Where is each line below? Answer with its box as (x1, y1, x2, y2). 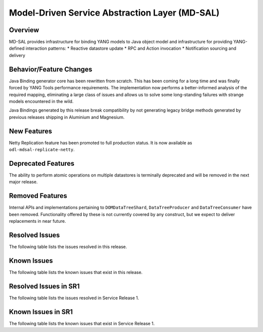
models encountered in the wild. (9, 98, 74, 104)
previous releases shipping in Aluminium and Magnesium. (9, 114, 125, 120)
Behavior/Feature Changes (9, 65, 93, 73)
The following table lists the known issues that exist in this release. (9, 269, 143, 275)
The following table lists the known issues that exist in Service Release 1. (9, 320, 155, 326)
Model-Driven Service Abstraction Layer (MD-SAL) (9, 7, 220, 18)
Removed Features (9, 192, 68, 200)
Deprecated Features (9, 159, 75, 168)
